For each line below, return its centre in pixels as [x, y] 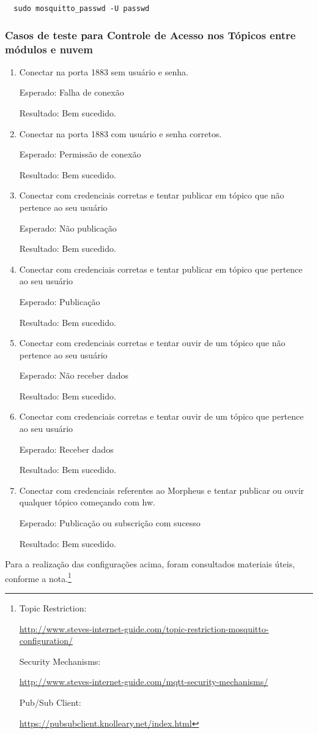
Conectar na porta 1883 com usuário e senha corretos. [120, 133]
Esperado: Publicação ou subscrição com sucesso [110, 523]
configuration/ [46, 641]
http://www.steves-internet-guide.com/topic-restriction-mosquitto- [144, 628]
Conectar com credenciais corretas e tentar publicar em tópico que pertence [161, 269]
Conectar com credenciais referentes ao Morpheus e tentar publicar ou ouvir [162, 490]
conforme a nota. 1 [38, 577]
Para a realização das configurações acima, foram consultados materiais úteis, [150, 564]
